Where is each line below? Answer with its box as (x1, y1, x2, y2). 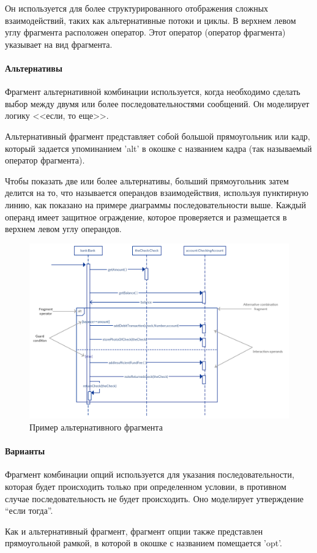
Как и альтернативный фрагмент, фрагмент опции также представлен (5, 524, 263, 537)
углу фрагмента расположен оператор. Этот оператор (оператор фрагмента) (5, 26, 286, 39)
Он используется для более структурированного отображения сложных (5, 2, 269, 14)
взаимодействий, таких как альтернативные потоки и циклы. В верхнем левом (5, 13, 296, 26)
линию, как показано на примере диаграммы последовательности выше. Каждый (5, 198, 306, 211)
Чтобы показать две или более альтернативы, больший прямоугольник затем (5, 174, 289, 187)
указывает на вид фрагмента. (5, 37, 113, 50)
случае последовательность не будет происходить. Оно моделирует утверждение (5, 492, 304, 505)
